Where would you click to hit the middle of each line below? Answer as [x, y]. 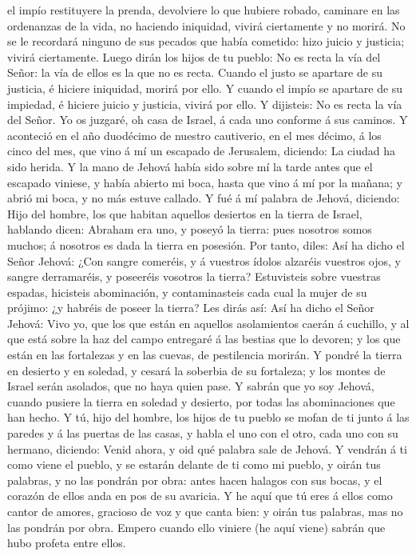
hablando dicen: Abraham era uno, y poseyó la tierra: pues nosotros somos [190, 229]
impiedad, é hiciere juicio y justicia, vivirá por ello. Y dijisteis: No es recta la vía [205, 104]
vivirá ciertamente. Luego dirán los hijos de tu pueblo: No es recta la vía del [194, 56]
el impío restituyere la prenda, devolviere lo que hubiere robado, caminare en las [204, 10]
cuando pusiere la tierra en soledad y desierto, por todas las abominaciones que [201, 401]
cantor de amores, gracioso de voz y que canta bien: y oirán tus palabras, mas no [205, 511]
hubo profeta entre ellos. [67, 543]
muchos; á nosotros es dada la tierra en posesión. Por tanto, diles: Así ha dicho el [206, 244]
